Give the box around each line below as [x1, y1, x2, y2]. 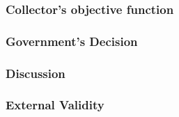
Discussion [6, 64, 65, 81]
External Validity [6, 96, 104, 114]
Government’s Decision [6, 32, 138, 49]
